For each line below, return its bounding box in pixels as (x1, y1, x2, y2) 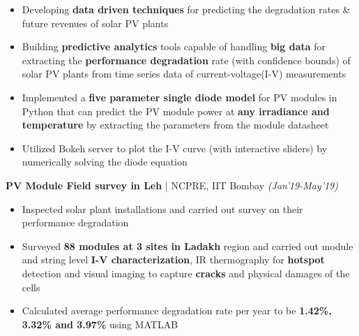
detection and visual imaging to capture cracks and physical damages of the (22, 265, 350, 280)
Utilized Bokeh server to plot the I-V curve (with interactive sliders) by (22, 140, 328, 155)
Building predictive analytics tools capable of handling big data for (22, 39, 326, 54)
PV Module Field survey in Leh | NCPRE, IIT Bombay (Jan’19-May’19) (6, 177, 338, 192)
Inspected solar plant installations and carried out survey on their (22, 201, 303, 216)
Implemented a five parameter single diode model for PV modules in (22, 89, 337, 104)
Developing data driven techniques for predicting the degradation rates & (22, 2, 351, 16)
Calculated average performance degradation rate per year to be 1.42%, (22, 303, 332, 318)
